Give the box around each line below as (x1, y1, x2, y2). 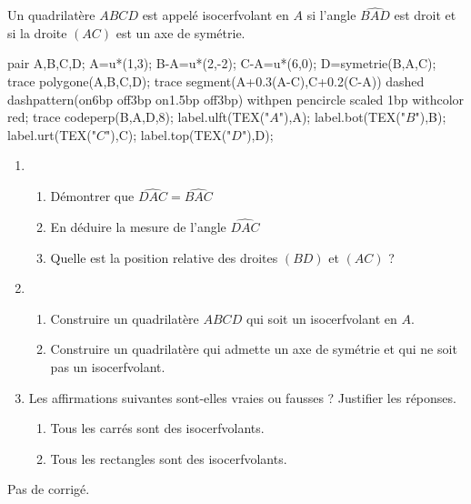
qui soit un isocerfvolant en (246, 308, 397, 328)
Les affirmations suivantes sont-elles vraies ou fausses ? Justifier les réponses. (28, 388, 456, 407)
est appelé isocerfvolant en (142, 5, 289, 25)
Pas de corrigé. (7, 479, 90, 499)
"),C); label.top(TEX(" (105, 125, 232, 144)
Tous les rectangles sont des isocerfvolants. (50, 449, 287, 468)
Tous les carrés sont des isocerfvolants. (50, 418, 265, 438)
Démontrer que (50, 186, 135, 206)
